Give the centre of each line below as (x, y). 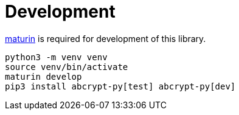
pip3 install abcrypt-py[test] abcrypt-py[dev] (120, 86)
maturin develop (43, 76)
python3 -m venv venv (56, 57)
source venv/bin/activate (67, 67)
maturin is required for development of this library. (106, 38)
